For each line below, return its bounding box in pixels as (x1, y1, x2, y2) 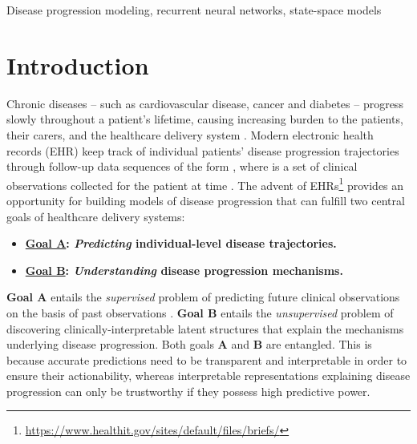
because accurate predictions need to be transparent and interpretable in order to (6, 351, 407, 368)
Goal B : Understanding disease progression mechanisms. (25, 261, 343, 278)
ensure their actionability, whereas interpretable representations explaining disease (6, 367, 411, 384)
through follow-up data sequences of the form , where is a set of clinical (6, 158, 358, 175)
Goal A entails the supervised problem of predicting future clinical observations (6, 289, 400, 305)
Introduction (6, 48, 149, 81)
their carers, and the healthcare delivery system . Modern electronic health (6, 126, 374, 143)
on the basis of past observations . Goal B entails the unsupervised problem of (6, 304, 394, 321)
